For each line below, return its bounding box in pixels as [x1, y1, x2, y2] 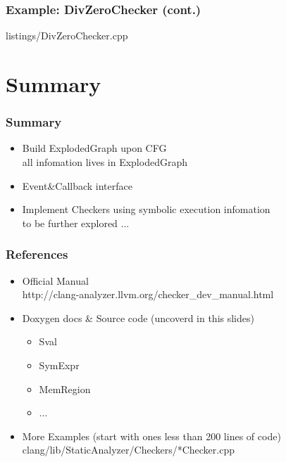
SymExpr [39, 357, 80, 372]
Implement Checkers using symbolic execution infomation [22, 202, 271, 217]
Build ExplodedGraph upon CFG [22, 141, 167, 155]
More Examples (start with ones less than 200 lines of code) [22, 428, 281, 443]
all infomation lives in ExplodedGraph [22, 155, 187, 169]
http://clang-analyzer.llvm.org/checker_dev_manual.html [22, 287, 274, 302]
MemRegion [39, 381, 91, 396]
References [6, 245, 68, 263]
